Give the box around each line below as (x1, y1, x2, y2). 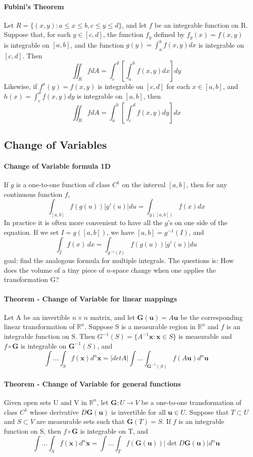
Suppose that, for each (4, 29, 71, 39)
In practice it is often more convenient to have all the (4, 217, 163, 228)
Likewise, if (4, 81, 37, 91)
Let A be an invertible (4, 312, 70, 322)
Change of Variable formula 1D (4, 161, 111, 171)
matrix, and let (90, 312, 135, 322)
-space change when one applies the (110, 264, 216, 275)
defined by (153, 29, 185, 39)
